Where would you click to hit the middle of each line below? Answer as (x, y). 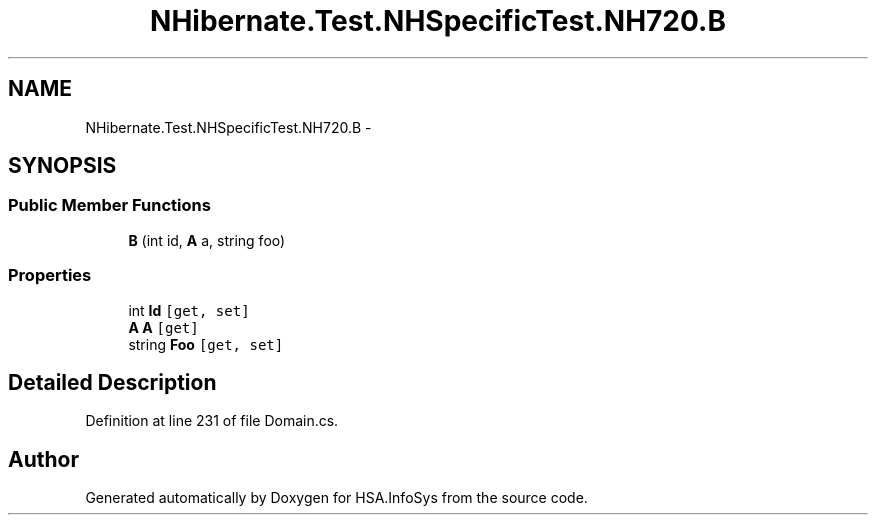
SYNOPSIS (62, 166)
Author (43, 459)
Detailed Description (112, 382)
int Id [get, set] (189, 310)
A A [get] (163, 327)
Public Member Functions (109, 205)
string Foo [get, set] (206, 344)
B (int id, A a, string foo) (207, 240)
